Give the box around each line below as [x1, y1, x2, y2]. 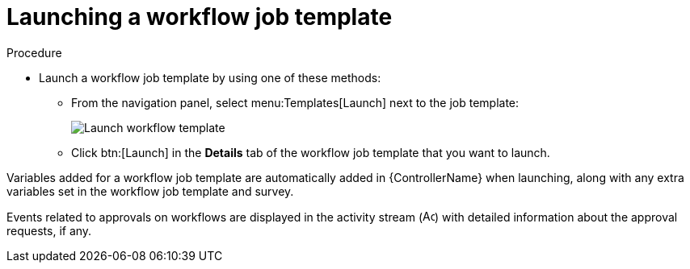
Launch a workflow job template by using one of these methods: [39, 70, 381, 85]
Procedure [6, 45, 62, 60]
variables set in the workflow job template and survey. [6, 184, 294, 198]
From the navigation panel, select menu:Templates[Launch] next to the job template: [71, 95, 520, 110]
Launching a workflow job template [6, 3, 393, 31]
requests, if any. [6, 223, 92, 238]
